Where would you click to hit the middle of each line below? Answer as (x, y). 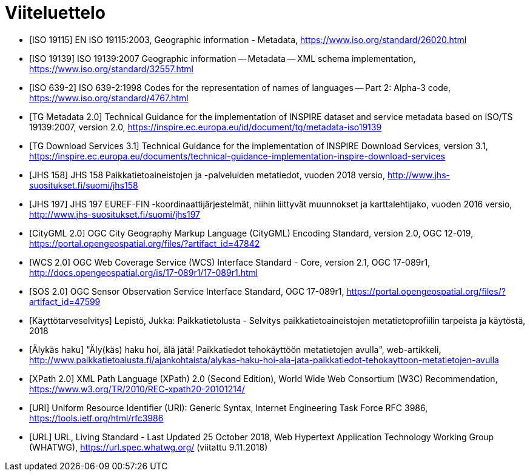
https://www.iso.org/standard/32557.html (111, 69)
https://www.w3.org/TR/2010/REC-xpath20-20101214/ (137, 389)
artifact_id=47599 (65, 301)
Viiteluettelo (55, 13)
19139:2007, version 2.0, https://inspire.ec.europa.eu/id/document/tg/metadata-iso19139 (206, 127)
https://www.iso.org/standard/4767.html (109, 98)
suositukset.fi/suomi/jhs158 (84, 185)
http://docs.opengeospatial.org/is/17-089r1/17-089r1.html (144, 272)
